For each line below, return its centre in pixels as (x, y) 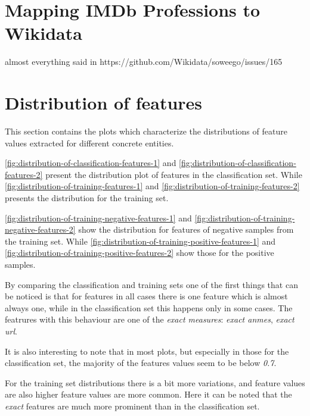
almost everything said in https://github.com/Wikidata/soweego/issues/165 (144, 62)
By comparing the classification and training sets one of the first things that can (151, 284)
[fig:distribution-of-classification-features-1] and (91, 163)
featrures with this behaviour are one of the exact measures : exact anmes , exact (150, 319)
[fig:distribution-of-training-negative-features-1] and (98, 218)
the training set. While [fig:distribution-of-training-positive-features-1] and (140, 241)
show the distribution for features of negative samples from (186, 229)
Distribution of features (104, 103)
